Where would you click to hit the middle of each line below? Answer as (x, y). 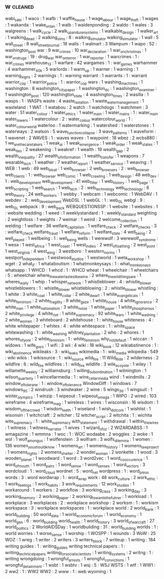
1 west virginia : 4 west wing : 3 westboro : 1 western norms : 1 (63, 251)
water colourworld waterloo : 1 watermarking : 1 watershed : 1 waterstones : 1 (80, 126)
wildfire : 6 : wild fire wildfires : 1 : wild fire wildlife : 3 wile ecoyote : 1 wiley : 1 (78, 365)
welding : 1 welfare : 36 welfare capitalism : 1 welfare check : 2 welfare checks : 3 (81, 226)
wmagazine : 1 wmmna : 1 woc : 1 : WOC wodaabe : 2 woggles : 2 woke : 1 (79, 434)
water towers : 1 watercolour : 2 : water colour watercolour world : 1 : (69, 119)
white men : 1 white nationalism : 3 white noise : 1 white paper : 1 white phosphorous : (81, 307)
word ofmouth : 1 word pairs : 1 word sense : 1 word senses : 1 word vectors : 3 (75, 465)
